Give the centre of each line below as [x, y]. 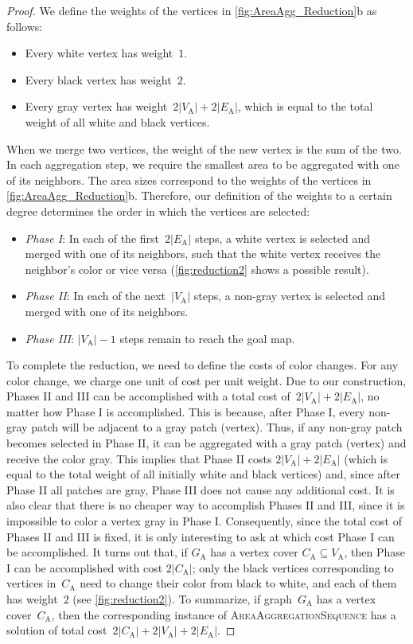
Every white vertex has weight [99, 53]
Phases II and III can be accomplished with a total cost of [148, 396]
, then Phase [375, 552]
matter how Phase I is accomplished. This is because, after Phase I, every [186, 411]
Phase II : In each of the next [95, 296]
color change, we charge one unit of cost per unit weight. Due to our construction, [206, 380]
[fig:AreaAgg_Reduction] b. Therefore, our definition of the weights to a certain [199, 195]
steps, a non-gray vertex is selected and [290, 296]
